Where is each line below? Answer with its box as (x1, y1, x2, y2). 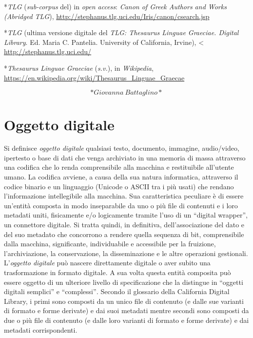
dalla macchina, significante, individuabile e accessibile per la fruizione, (4, 239, 216, 249)
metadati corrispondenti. (4, 324, 78, 335)
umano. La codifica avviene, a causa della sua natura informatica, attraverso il (4, 172, 238, 182)
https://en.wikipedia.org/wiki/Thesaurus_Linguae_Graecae (4, 72, 185, 82)
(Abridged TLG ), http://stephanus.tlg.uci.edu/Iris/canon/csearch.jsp (4, 11, 210, 21)
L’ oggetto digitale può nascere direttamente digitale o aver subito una (4, 258, 211, 268)
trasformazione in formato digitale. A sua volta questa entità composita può (4, 267, 231, 277)
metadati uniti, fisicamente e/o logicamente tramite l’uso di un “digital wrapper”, (4, 210, 248, 220)
